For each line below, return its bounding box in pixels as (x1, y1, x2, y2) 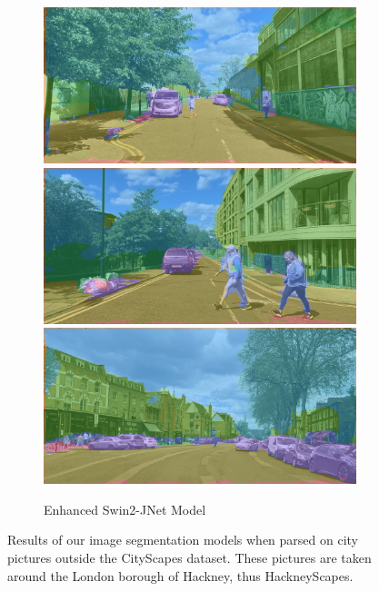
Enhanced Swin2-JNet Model (44, 499, 206, 518)
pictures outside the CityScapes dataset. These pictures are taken (7, 547, 372, 566)
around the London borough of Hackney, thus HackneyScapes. (7, 566, 354, 585)
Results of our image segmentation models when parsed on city (7, 530, 359, 549)
